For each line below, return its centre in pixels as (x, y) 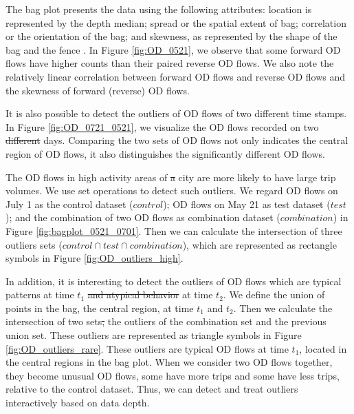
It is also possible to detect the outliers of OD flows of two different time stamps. (176, 113)
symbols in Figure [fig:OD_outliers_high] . (95, 258)
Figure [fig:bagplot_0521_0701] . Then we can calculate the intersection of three (174, 230)
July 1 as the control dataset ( (69, 204)
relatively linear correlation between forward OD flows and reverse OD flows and (176, 76)
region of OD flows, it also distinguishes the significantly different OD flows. (165, 153)
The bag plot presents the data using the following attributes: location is (159, 9)
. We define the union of (274, 294)
